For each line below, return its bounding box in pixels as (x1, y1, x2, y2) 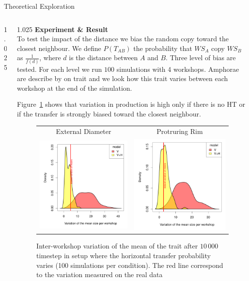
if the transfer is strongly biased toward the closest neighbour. (17, 109, 201, 119)
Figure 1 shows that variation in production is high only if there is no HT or (17, 99, 245, 109)
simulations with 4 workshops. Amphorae (116, 64, 239, 74)
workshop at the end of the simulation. (17, 83, 132, 93)
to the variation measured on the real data (36, 269, 163, 280)
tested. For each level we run (17, 64, 102, 74)
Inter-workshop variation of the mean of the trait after (36, 241, 198, 251)
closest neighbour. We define (17, 43, 101, 53)
